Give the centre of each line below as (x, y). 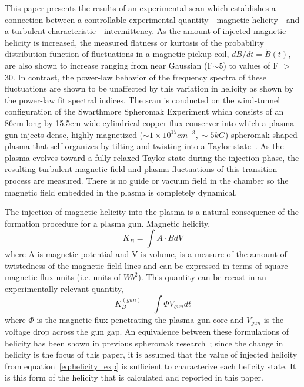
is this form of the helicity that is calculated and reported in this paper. (134, 377)
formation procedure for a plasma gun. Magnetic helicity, (108, 223)
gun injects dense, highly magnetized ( (74, 134)
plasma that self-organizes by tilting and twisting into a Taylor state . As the (144, 146)
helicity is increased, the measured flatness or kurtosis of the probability (134, 42)
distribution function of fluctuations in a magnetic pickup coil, (117, 54)
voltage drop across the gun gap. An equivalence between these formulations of (147, 332)
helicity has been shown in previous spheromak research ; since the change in (144, 343)
